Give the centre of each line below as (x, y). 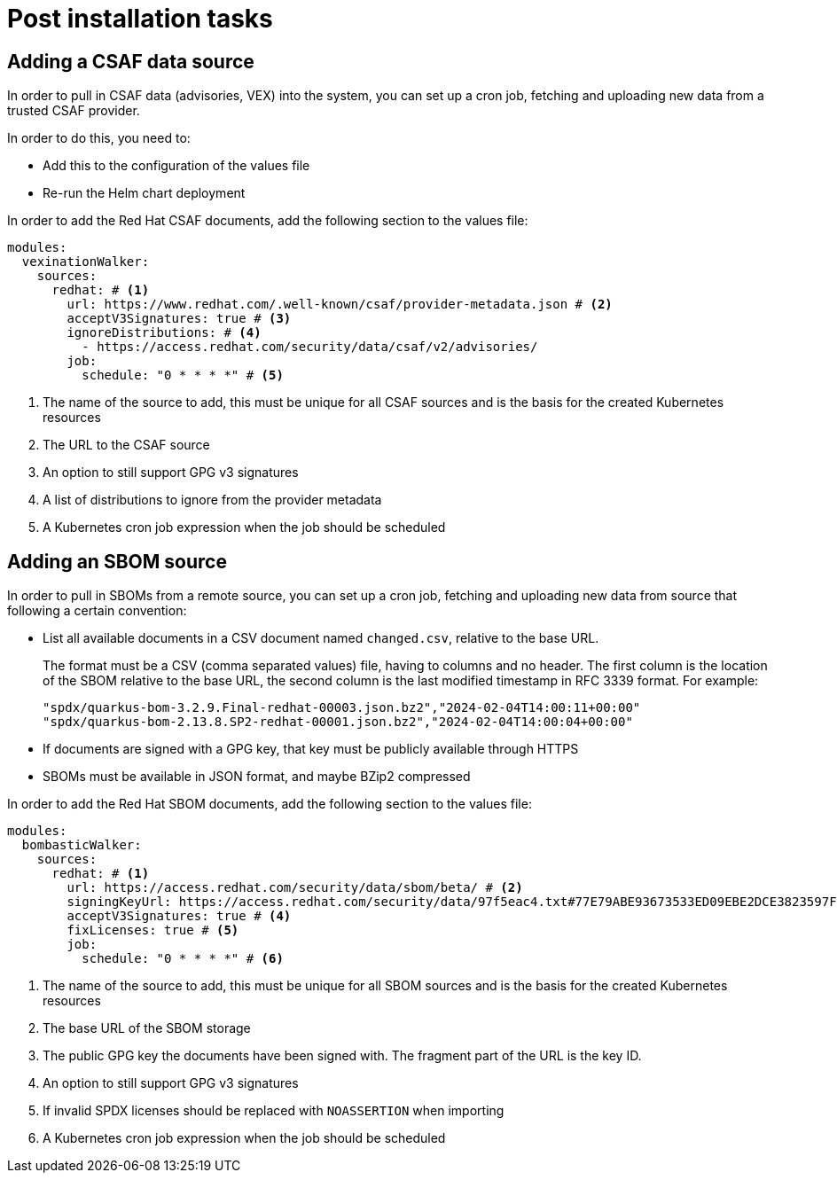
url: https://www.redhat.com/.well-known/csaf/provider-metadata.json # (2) (340, 305)
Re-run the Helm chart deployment (144, 193)
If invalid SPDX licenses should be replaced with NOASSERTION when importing (274, 1111)
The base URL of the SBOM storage (147, 1028)
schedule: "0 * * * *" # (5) (183, 375)
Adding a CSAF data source (131, 61)
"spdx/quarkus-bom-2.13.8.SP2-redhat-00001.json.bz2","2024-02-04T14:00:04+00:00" (338, 722)
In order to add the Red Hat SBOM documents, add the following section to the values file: (270, 804)
